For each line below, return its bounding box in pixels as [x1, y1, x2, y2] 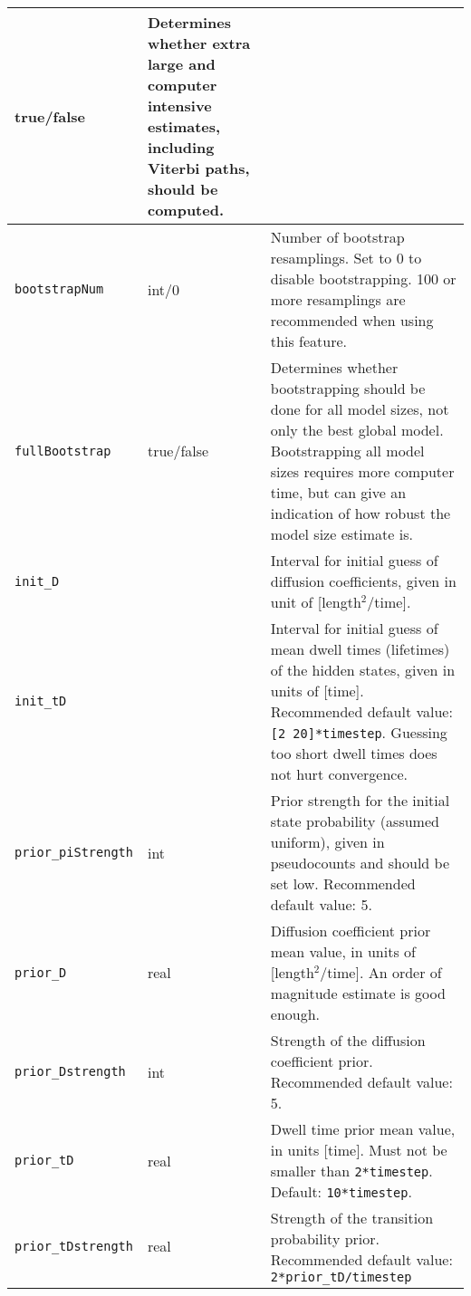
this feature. [270, 331, 347, 351]
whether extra [147, 33, 251, 53]
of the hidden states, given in [270, 659, 456, 680]
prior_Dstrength [14, 1064, 126, 1079]
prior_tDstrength [14, 1238, 133, 1253]
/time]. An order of [320, 962, 442, 983]
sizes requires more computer [270, 461, 455, 482]
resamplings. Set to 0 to [270, 247, 422, 268]
